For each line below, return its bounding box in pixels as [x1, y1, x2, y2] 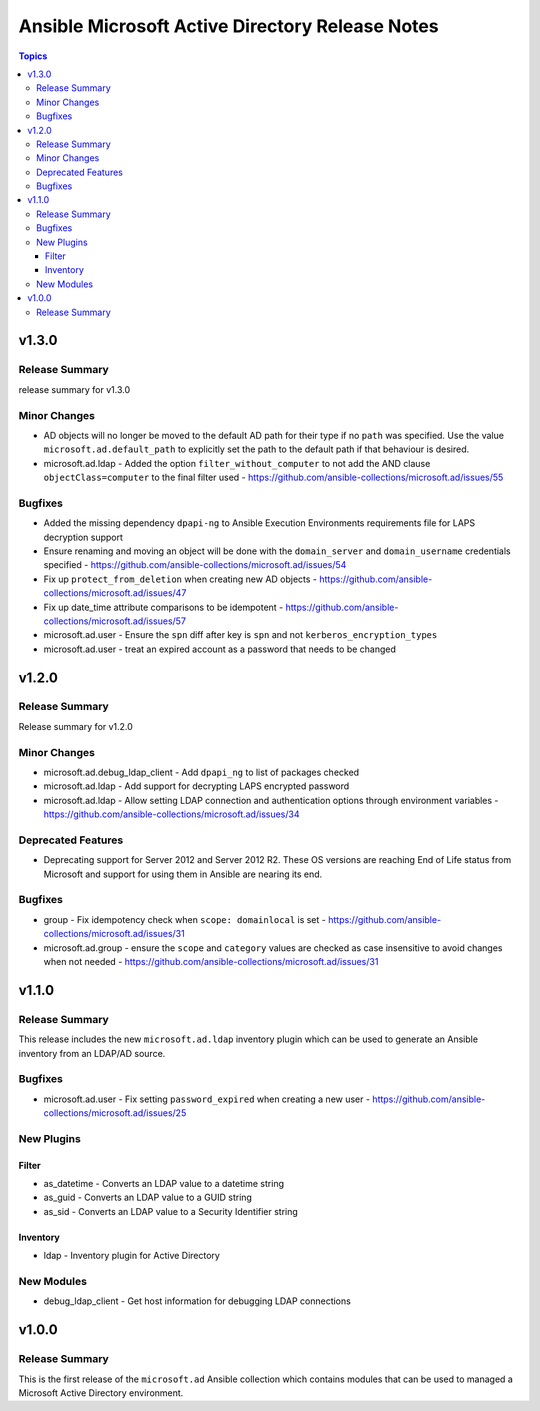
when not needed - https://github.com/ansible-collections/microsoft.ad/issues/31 [43, 956, 379, 968]
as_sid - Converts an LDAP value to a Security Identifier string [43, 1205, 299, 1217]
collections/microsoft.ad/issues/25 [43, 1107, 187, 1119]
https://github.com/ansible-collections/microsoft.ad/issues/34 [43, 808, 300, 820]
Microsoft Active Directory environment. [18, 1386, 184, 1399]
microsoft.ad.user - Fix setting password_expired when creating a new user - [43, 1093, 370, 1105]
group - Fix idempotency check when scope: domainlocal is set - [43, 913, 327, 925]
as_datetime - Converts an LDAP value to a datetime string [43, 1178, 285, 1190]
